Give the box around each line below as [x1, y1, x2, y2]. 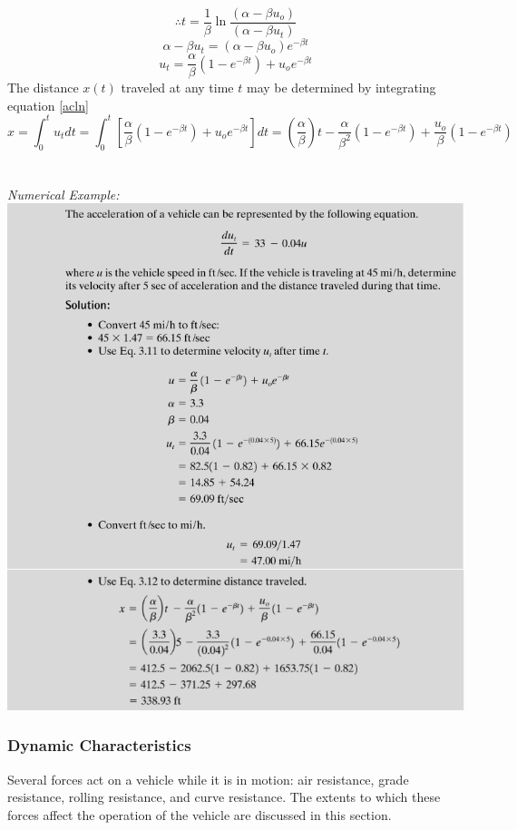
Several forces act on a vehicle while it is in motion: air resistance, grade [7, 769, 409, 788]
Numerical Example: [7, 184, 120, 203]
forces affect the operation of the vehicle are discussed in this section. [7, 805, 392, 824]
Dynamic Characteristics [7, 734, 191, 757]
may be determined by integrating [246, 78, 436, 97]
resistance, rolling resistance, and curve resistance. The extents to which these [7, 787, 441, 806]
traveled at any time [121, 78, 234, 97]
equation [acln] [7, 95, 89, 114]
